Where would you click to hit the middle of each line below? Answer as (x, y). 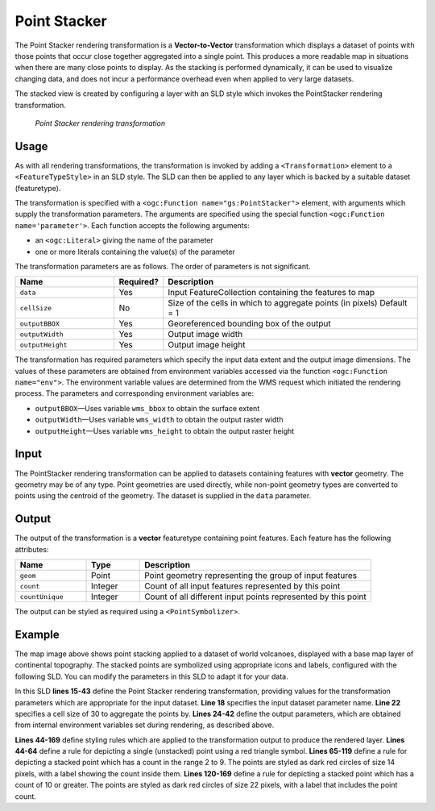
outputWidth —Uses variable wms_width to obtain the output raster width (159, 420)
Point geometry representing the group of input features (251, 576)
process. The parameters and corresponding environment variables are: (135, 393)
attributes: (32, 549)
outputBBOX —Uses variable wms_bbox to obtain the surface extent (147, 408)
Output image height (207, 345)
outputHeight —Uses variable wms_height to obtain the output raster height (165, 430)
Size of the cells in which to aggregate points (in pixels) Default (288, 303)
